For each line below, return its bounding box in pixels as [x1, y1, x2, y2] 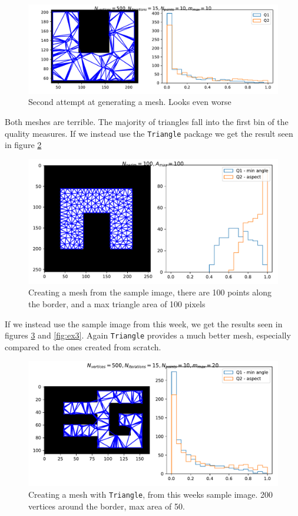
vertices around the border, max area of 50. [28, 499, 185, 512]
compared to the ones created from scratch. [5, 340, 161, 353]
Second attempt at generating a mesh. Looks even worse [28, 96, 231, 108]
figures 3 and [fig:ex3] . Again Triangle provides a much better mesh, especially [5, 329, 291, 341]
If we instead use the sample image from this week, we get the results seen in [5, 317, 283, 330]
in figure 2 [5, 139, 42, 151]
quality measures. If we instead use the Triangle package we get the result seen [5, 127, 293, 139]
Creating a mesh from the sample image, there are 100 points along [28, 286, 271, 298]
